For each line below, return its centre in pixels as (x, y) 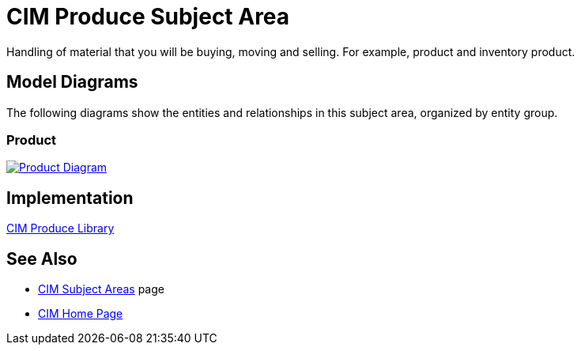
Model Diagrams (72, 82)
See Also (42, 259)
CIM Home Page (81, 314)
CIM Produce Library (60, 228)
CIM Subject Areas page (101, 289)
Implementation (70, 198)
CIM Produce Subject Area (148, 17)
